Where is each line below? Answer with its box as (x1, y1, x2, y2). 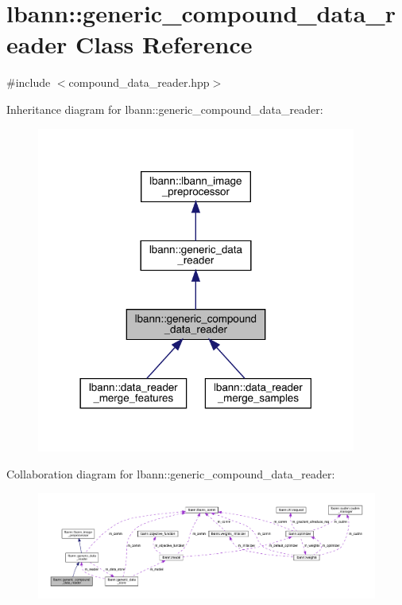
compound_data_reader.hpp (68, 74, 210, 91)
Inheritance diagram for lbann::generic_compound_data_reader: (6, 100, 323, 117)
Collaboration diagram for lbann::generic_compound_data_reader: (6, 465, 335, 482)
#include (6, 74, 51, 91)
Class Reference (75, 28, 253, 60)
